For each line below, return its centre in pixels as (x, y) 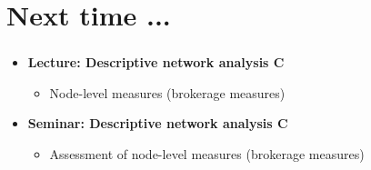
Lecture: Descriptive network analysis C (156, 62)
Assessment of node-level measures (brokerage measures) (207, 154)
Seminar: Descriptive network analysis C (158, 123)
